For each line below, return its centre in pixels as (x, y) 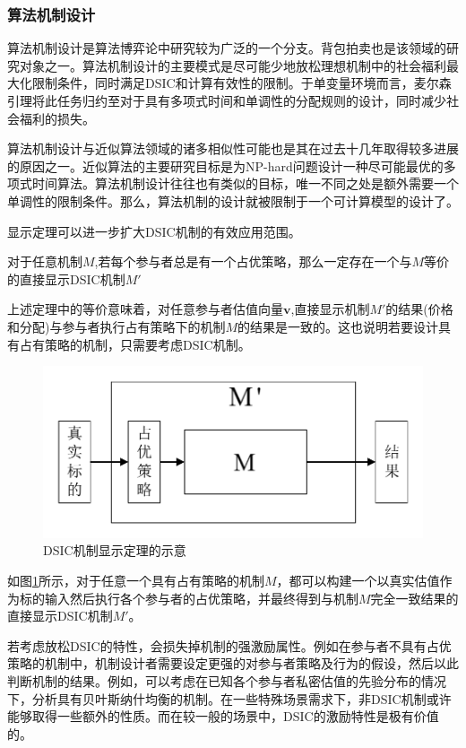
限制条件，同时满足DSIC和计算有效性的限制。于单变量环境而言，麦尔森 (242, 83)
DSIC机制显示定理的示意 (115, 550)
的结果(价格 (419, 309)
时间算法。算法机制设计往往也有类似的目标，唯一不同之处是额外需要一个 (245, 183)
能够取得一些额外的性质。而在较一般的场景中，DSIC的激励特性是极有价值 (223, 716)
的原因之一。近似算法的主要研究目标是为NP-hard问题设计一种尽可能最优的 (225, 165)
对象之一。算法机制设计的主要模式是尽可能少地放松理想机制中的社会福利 (233, 65)
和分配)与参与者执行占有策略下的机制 (116, 326)
